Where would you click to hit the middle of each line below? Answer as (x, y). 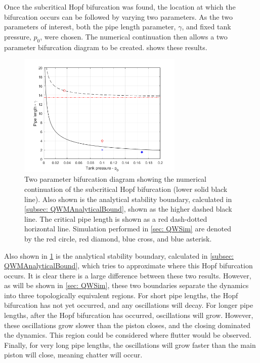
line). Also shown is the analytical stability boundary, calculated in (128, 199)
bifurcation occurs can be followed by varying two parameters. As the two (118, 16)
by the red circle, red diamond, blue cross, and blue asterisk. (118, 238)
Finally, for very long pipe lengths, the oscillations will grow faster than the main (130, 345)
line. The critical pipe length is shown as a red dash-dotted (116, 218)
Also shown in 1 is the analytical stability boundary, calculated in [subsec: (119, 255)
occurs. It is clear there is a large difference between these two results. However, (128, 275)
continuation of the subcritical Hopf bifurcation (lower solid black (126, 189)
